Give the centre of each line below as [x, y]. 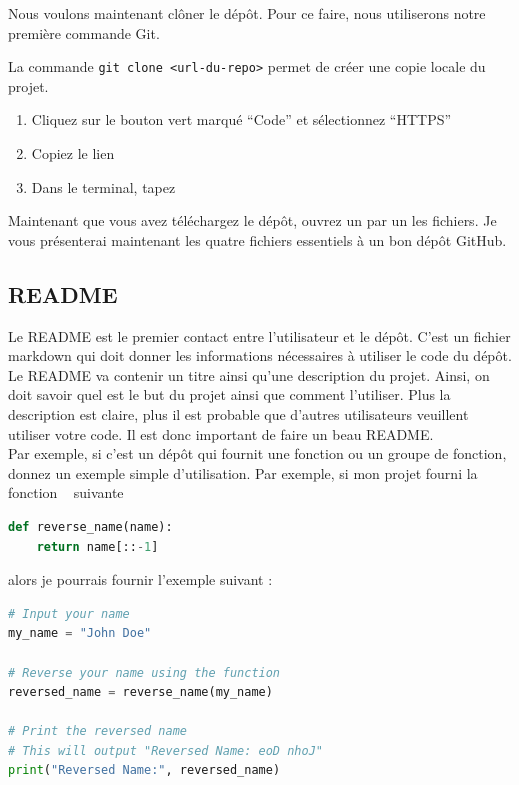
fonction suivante [66, 492]
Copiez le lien [73, 153]
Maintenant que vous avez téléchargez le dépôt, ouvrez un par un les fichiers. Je [252, 220]
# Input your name [69, 613]
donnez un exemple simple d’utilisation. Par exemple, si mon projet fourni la [243, 472]
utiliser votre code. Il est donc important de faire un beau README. [221, 433]
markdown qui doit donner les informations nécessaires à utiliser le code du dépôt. [260, 355]
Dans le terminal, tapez [103, 186]
